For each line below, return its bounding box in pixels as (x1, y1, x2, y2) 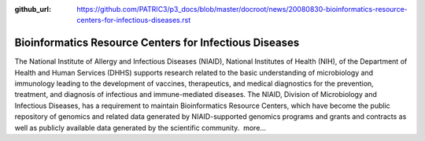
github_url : (14, 5, 51, 13)
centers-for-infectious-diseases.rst (76, 16, 191, 25)
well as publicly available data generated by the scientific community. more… (14, 123, 267, 132)
